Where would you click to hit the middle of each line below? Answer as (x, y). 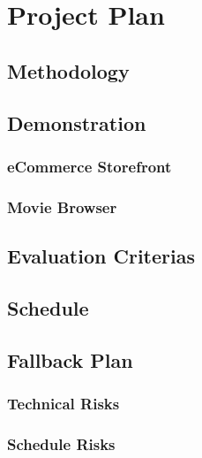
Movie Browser (62, 206)
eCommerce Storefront (90, 166)
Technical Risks (64, 403)
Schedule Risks (61, 443)
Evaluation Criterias (101, 256)
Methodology (68, 70)
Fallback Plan (70, 359)
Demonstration (77, 122)
